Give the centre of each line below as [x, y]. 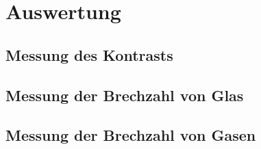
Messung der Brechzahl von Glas [125, 95]
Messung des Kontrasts [89, 54]
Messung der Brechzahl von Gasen [131, 135]
